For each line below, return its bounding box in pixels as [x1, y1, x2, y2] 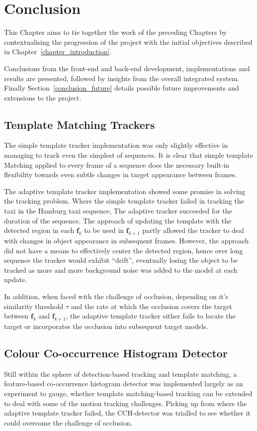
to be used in [84, 225, 124, 235]
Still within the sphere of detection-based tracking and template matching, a [4, 368, 237, 379]
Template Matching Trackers [4, 116, 155, 132]
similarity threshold [4, 301, 64, 311]
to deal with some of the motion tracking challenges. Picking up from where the [4, 398, 247, 408]
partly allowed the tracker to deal [142, 225, 244, 235]
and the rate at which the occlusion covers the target [71, 301, 232, 311]
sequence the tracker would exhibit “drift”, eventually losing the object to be [4, 255, 238, 265]
